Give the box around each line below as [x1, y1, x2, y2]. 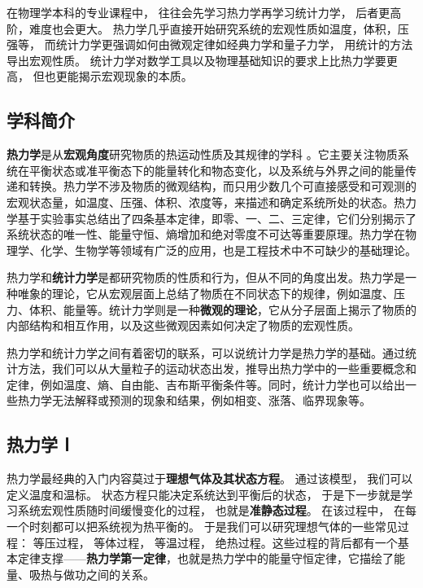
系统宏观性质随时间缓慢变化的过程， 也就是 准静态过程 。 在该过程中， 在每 [17, 502, 416, 519]
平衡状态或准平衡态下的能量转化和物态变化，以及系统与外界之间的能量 [28, 161, 405, 178]
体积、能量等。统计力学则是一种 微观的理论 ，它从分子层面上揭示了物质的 [28, 301, 416, 318]
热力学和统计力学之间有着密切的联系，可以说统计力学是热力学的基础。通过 [7, 344, 405, 361]
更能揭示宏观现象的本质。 [55, 68, 193, 85]
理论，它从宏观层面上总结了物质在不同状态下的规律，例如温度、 [51, 284, 394, 301]
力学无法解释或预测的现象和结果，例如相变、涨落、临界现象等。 [28, 392, 371, 409]
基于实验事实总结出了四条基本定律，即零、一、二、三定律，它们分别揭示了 [17, 209, 416, 226]
